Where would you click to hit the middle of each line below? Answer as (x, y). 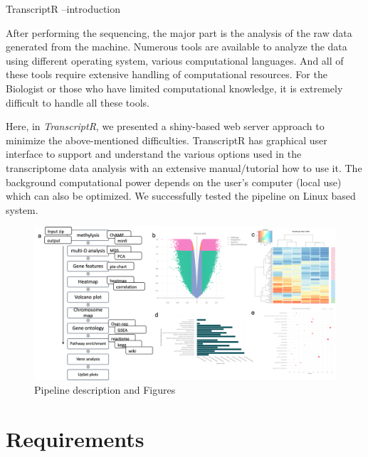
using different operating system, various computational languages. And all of (175, 60)
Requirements (75, 439)
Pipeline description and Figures (105, 390)
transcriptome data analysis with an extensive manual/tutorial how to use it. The (184, 167)
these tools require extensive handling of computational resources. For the (167, 74)
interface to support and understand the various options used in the (154, 154)
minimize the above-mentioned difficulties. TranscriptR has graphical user (167, 140)
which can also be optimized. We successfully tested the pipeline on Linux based (181, 196)
